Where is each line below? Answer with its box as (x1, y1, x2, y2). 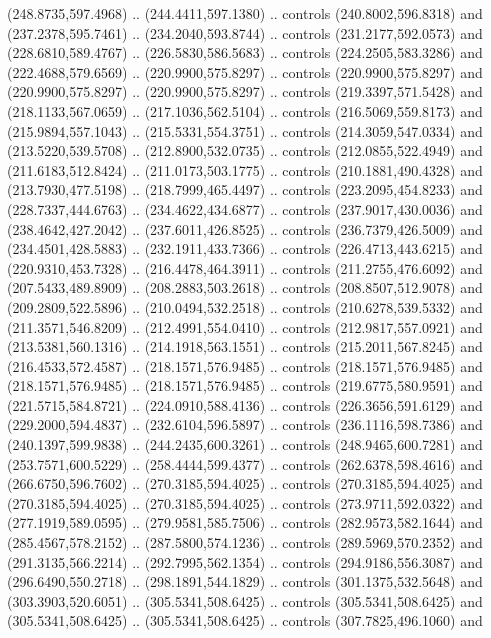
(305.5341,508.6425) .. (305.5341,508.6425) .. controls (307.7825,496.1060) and (7, 610, 483, 631)
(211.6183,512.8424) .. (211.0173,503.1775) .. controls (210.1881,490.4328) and (7, 159, 483, 180)
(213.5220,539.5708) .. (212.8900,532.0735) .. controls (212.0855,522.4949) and (7, 140, 483, 161)
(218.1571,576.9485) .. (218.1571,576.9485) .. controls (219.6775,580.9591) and (7, 375, 483, 396)
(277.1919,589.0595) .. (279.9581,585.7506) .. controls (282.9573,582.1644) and (7, 512, 483, 533)
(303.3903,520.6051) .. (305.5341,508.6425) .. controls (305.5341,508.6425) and (7, 590, 483, 611)
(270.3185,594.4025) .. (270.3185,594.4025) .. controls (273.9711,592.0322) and (7, 492, 483, 513)
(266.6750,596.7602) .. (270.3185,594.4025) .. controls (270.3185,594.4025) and (7, 473, 483, 494)
